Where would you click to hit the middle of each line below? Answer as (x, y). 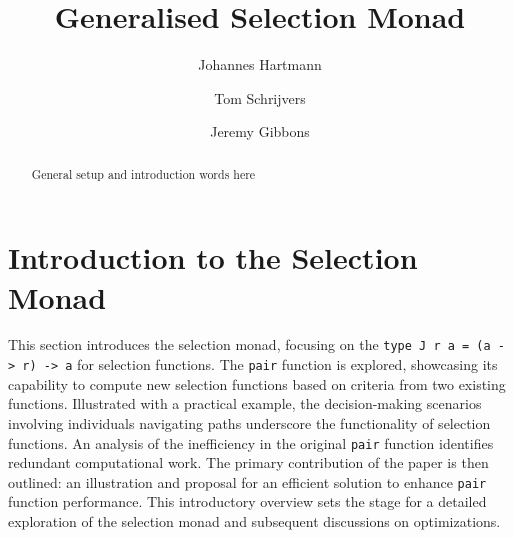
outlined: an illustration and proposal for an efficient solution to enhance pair (247, 481)
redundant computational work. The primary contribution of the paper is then (248, 462)
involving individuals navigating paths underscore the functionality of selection (249, 422)
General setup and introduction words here (143, 173)
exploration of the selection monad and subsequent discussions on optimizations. (254, 521)
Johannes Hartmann (260, 64)
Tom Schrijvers (260, 97)
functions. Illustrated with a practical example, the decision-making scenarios (245, 403)
